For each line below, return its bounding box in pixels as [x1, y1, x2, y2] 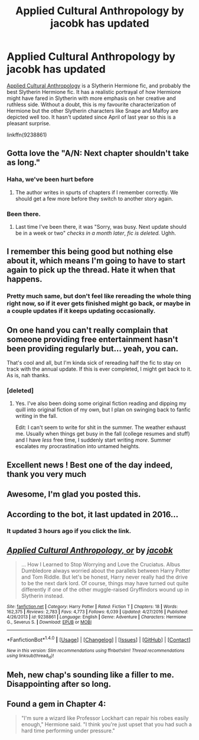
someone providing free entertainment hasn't [6, 334, 178, 344]
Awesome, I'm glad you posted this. [6, 489, 141, 499]
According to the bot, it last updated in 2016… [6, 509, 179, 520]
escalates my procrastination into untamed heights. [15, 443, 141, 450]
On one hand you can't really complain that [6, 325, 168, 335]
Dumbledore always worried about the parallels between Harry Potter [21, 567, 191, 575]
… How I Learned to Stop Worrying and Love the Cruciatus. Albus [21, 561, 181, 568]
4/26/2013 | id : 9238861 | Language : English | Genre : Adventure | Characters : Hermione [6, 614, 187, 620]
